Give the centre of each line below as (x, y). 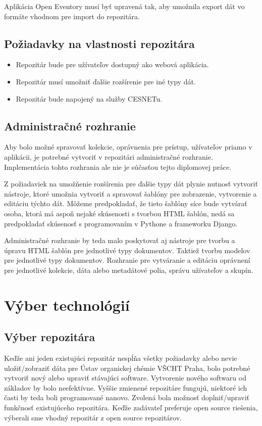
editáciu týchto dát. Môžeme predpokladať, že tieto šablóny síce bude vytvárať (126, 203)
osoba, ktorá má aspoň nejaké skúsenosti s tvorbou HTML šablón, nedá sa (119, 213)
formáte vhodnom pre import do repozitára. (72, 16)
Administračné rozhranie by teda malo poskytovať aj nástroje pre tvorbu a (120, 240)
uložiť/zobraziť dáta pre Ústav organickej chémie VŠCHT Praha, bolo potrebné (127, 368)
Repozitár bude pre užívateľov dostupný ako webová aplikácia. (112, 64)
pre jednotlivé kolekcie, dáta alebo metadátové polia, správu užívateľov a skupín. (129, 270)
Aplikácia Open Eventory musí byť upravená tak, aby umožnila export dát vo (124, 6)
